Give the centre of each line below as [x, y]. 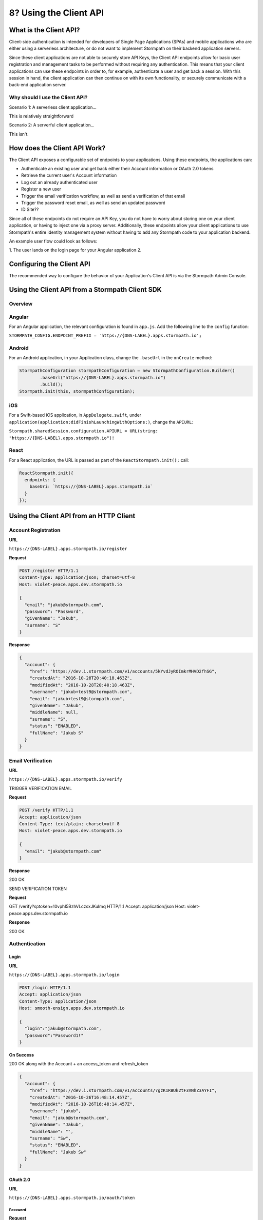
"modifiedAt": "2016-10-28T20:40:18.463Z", [82, 685]
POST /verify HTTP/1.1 [46, 810]
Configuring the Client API [50, 264]
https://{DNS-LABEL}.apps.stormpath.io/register [68, 549]
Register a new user [41, 189]
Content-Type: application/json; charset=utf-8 [77, 578]
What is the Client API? [45, 30]
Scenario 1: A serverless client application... [53, 107]
